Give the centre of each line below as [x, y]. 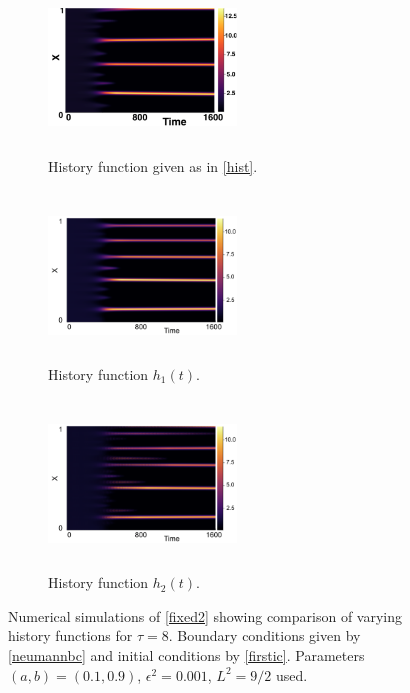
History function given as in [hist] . [153, 165]
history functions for [70, 635]
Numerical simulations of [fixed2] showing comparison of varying [205, 615]
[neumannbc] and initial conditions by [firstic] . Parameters [186, 654]
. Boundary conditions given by [264, 635]
